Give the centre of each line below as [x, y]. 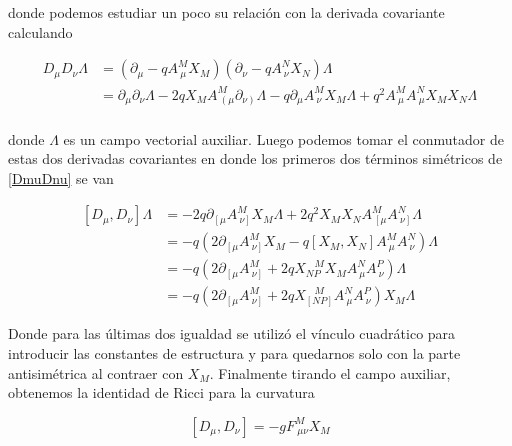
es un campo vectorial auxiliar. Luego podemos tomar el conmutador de [283, 138]
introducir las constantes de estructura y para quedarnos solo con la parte [234, 353]
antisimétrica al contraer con [96, 372]
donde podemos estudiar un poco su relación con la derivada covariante [226, 12]
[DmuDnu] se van [61, 177]
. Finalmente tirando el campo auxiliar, [330, 372]
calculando [40, 31]
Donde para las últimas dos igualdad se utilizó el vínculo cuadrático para [232, 333]
